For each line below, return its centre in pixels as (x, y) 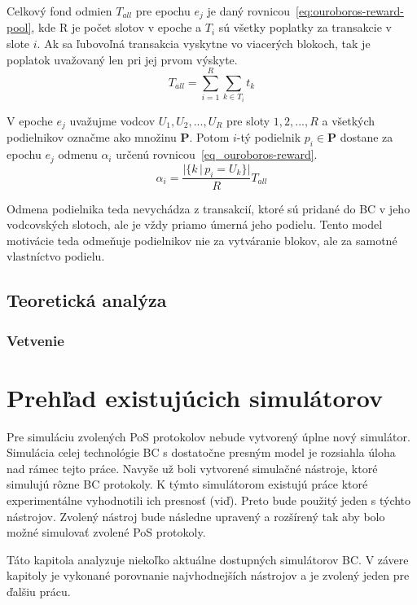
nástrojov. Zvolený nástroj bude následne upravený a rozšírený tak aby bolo (196, 516)
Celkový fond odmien (59, 11)
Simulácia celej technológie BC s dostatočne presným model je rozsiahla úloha (201, 452)
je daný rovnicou (249, 11)
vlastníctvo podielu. (56, 256)
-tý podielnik (269, 137)
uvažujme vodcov (112, 121)
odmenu (78, 154)
